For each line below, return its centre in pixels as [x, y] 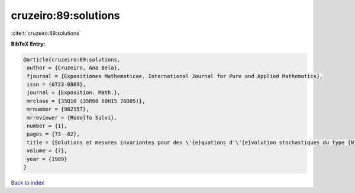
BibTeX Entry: [28, 44]
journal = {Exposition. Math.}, [74, 93]
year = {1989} [47, 159]
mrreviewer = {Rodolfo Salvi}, [72, 118]
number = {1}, [47, 126]
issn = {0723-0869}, [57, 85]
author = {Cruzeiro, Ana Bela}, [74, 68]
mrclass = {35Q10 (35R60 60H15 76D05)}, [86, 101]
